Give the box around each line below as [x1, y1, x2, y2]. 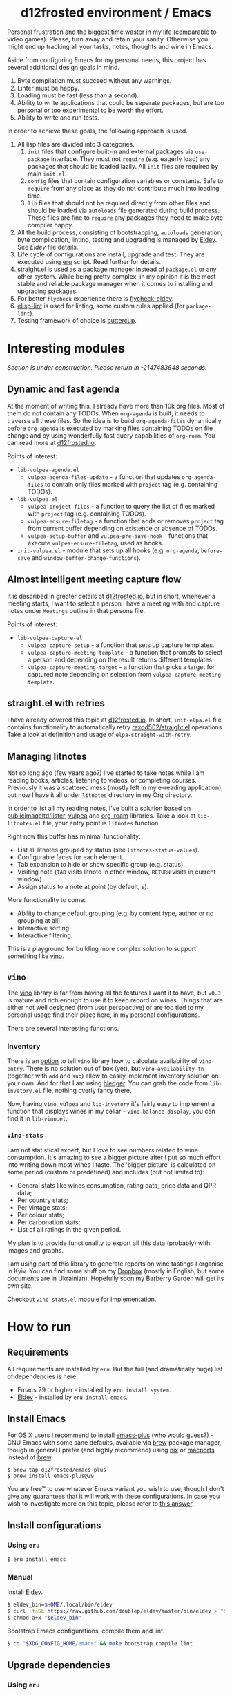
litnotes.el [7, 821, 41, 827]
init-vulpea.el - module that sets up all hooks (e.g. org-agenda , [17, 546, 200, 554]
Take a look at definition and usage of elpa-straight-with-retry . [7, 731, 192, 739]
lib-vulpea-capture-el [17, 635, 83, 642]
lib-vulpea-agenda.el [17, 467, 79, 474]
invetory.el [7, 1087, 41, 1095]
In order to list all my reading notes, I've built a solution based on [7, 804, 191, 813]
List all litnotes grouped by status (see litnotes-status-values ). [17, 845, 200, 854]
